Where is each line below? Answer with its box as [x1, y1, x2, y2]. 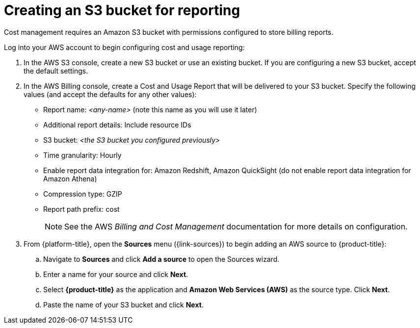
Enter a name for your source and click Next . [43, 270, 188, 278]
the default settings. [24, 66, 88, 75]
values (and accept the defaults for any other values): [24, 90, 197, 99]
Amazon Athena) [43, 174, 97, 183]
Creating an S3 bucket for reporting [4, 2, 240, 19]
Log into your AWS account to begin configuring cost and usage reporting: [4, 43, 245, 51]
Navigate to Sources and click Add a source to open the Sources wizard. [43, 254, 280, 263]
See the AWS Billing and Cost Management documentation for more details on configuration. [64, 221, 408, 231]
